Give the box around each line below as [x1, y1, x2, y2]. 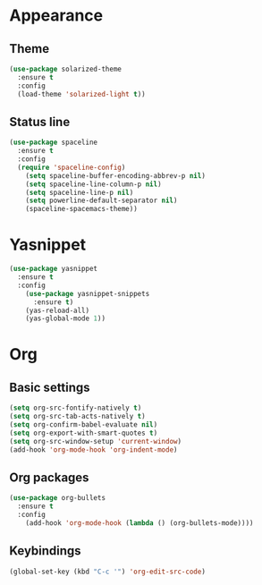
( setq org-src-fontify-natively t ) [9, 403, 142, 412]
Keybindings [9, 543, 82, 559]
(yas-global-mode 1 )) [25, 314, 106, 323]
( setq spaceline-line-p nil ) [25, 188, 134, 197]
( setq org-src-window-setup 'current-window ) [9, 437, 182, 445]
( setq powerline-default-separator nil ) [25, 196, 178, 206]
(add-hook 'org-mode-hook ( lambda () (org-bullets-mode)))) [25, 518, 254, 528]
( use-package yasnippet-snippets [25, 289, 150, 298]
